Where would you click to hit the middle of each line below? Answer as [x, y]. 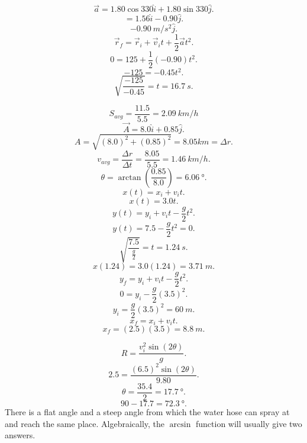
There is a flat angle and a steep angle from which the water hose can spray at [147, 411]
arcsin [180, 424]
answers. [20, 435]
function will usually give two [249, 423]
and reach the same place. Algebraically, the [85, 423]
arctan [130, 177]
